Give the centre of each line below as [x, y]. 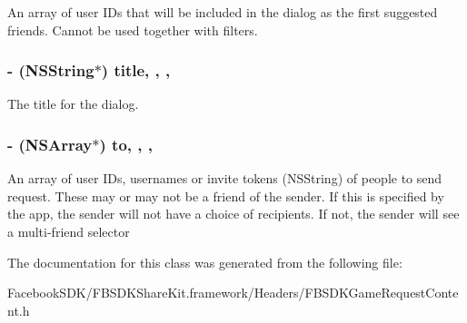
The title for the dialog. [73, 104]
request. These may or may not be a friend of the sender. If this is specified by [226, 196]
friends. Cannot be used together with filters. [133, 29]
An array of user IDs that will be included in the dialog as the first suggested [223, 12]
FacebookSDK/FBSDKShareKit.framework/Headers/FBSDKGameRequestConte [233, 293]
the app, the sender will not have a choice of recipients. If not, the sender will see [233, 214]
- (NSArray [50, 144]
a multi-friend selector [69, 231]
